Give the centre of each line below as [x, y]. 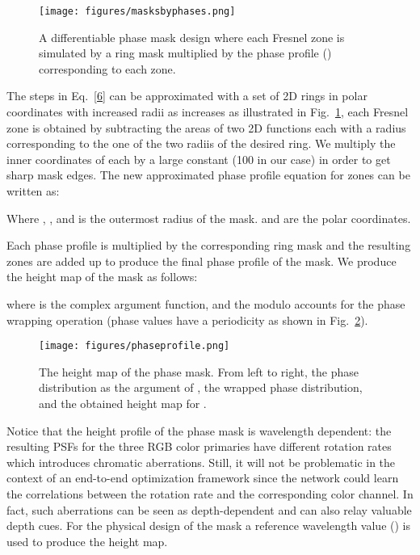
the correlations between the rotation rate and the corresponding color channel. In [210, 493]
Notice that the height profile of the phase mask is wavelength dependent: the [199, 430]
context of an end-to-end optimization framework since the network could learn [203, 478]
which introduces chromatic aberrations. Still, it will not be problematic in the [201, 462]
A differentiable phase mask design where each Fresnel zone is [192, 37]
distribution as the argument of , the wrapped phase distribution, [201, 387]
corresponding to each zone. [107, 68]
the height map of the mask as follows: [102, 277]
